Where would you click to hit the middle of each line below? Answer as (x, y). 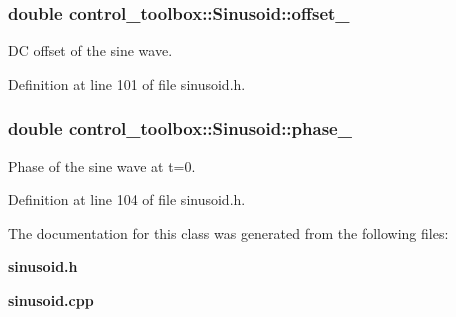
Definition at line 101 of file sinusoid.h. (127, 83)
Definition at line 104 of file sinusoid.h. (127, 199)
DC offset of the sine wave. (90, 50)
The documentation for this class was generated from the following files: (228, 232)
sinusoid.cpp (51, 300)
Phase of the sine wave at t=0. (102, 165)
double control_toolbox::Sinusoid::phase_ (180, 128)
